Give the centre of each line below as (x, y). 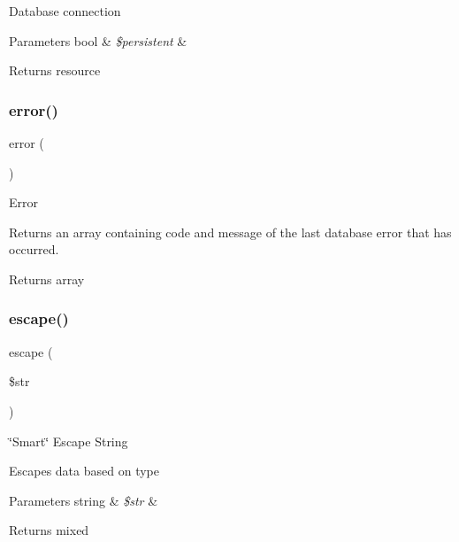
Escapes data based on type (84, 471)
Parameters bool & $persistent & (98, 40)
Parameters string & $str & (84, 500)
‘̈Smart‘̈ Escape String (69, 441)
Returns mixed (49, 530)
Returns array (47, 279)
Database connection (65, 11)
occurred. (34, 249)
